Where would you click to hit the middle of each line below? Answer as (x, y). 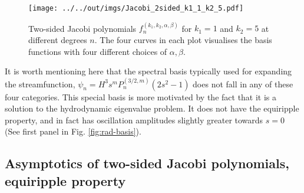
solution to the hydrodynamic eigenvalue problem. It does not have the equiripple (152, 108)
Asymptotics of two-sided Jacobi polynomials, (147, 163)
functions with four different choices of (98, 51)
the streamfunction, (40, 84)
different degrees (58, 40)
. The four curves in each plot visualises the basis (183, 40)
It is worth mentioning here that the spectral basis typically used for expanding (148, 71)
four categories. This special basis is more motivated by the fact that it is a (141, 97)
